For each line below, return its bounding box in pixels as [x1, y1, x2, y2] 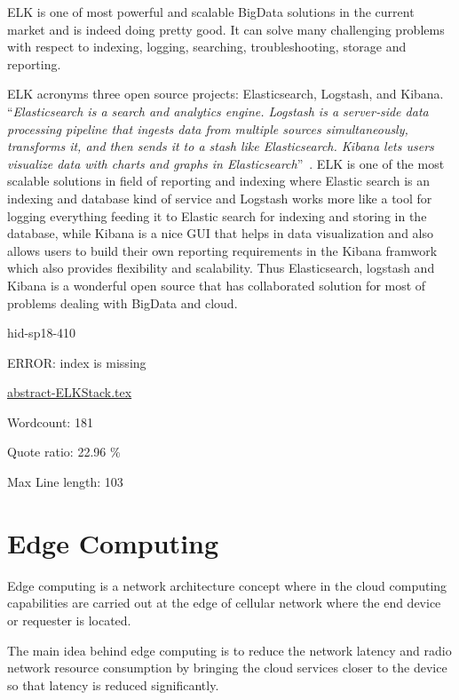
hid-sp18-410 [7, 323, 76, 342]
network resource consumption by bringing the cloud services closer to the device [7, 658, 447, 677]
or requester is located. [7, 610, 131, 629]
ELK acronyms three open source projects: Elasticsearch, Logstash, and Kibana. [7, 84, 444, 103]
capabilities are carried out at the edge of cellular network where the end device [7, 593, 441, 612]
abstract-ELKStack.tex [7, 383, 132, 402]
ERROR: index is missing [7, 353, 146, 371]
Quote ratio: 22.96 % [7, 442, 121, 461]
